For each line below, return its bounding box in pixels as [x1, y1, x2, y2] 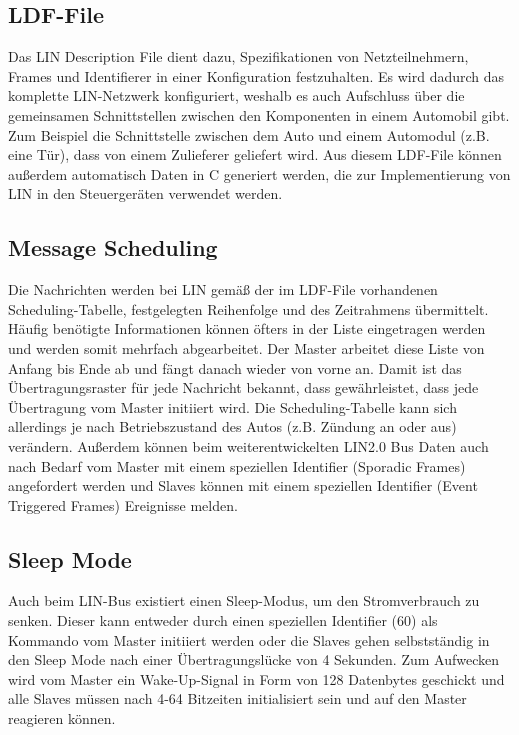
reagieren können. [8, 708, 116, 729]
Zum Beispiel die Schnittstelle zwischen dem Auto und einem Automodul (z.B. [8, 124, 490, 145]
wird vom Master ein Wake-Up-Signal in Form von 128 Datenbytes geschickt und [8, 668, 505, 689]
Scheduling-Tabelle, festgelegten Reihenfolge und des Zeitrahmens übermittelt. [8, 298, 489, 319]
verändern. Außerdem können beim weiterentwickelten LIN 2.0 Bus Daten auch [8, 435, 489, 456]
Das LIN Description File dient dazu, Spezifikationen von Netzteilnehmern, [8, 46, 469, 67]
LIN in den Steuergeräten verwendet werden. [8, 183, 283, 204]
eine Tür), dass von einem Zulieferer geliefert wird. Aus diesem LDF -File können [8, 144, 502, 165]
